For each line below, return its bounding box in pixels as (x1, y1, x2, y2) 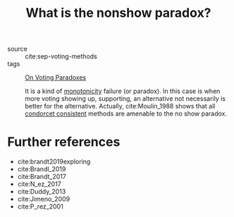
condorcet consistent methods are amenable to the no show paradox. (25, 109, 228, 118)
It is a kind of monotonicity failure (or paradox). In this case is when (25, 87, 221, 96)
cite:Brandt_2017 (17, 173, 67, 181)
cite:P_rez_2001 (17, 202, 63, 211)
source (7, 44, 28, 54)
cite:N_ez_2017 (17, 180, 61, 188)
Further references (7, 134, 121, 150)
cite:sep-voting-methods (25, 52, 97, 61)
